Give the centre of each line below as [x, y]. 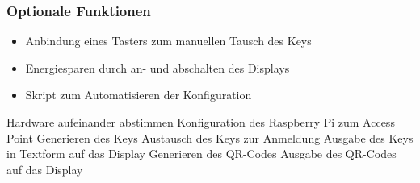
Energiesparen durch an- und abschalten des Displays [157, 67]
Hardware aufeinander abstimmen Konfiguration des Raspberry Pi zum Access [201, 122]
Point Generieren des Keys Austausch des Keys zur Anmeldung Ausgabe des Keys [210, 137]
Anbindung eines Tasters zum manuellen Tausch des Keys [168, 41]
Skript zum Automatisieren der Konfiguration [139, 95]
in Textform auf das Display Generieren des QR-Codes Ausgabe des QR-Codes [202, 154]
